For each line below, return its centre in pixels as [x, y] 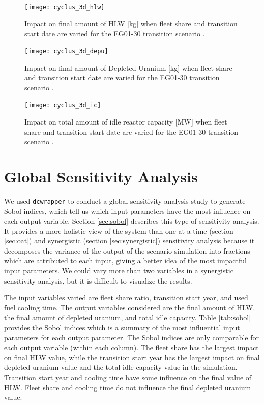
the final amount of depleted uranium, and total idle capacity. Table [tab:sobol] [128, 317]
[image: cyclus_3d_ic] [63, 105]
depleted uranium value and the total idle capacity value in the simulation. [121, 367]
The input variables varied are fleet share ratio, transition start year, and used [126, 298]
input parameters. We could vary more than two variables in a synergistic [119, 271]
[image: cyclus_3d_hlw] [65, 7]
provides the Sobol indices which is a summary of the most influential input [122, 328]
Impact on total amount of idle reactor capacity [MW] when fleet [126, 121]
